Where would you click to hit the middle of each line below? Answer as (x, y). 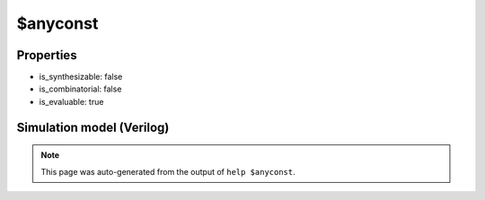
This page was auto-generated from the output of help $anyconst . (168, 171)
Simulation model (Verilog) (93, 127)
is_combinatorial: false (80, 89)
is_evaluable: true (71, 101)
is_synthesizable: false (81, 77)
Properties (47, 55)
